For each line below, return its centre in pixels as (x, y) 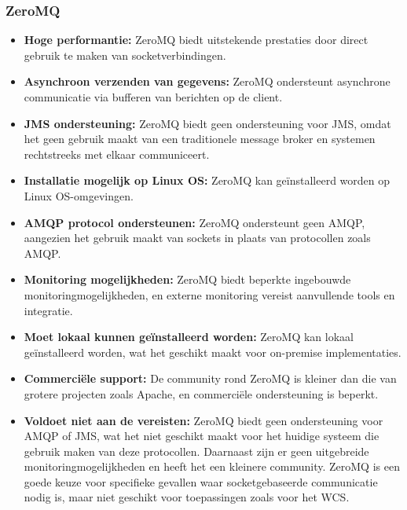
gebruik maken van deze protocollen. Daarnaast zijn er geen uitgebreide (196, 451)
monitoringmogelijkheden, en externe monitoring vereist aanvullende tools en (209, 294)
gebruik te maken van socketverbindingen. (125, 55)
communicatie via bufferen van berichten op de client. (153, 97)
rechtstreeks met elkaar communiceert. (117, 154)
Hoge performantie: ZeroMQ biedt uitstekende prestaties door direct (196, 40)
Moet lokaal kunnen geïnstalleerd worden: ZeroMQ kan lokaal (189, 337)
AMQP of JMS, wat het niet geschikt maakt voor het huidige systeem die (202, 436)
